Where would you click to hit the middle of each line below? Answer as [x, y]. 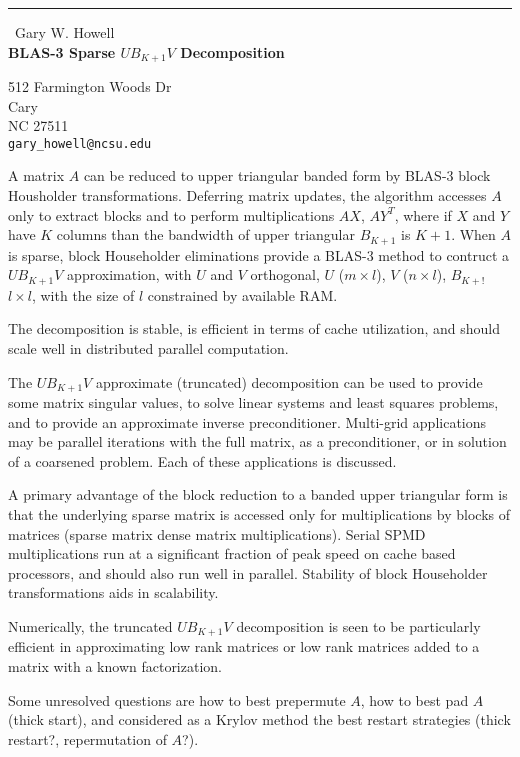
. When [473, 234]
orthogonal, [285, 274]
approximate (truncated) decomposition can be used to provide [289, 381]
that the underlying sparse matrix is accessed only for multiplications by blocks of [259, 513]
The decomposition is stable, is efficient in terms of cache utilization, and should [254, 328]
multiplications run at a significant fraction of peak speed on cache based [232, 553]
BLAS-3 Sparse [62, 51]
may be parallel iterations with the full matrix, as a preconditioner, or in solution [257, 441]
